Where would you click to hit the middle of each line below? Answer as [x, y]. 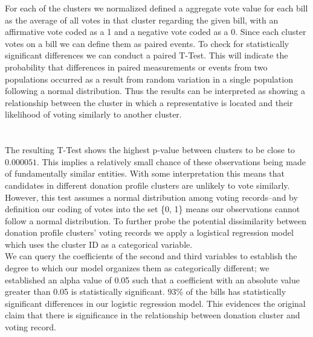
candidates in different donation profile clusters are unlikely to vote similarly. [147, 185]
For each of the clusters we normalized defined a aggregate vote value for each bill [156, 8]
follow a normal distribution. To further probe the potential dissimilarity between [156, 220]
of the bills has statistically [236, 291]
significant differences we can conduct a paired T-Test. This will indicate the [147, 55]
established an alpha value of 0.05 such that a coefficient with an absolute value [152, 279]
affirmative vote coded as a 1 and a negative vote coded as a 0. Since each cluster [156, 32]
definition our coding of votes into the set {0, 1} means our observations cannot [153, 209]
